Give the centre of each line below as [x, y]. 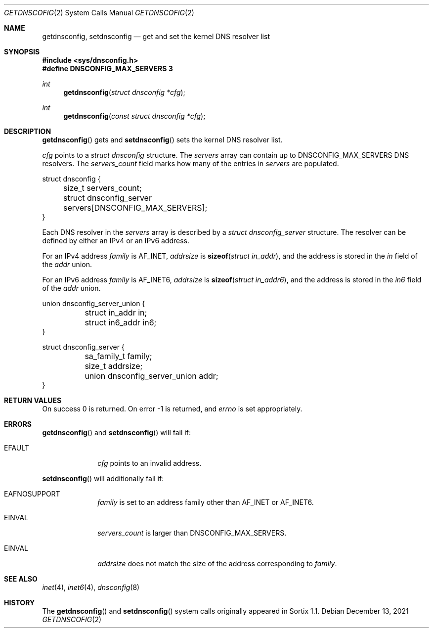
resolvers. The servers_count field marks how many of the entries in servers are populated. [191, 163]
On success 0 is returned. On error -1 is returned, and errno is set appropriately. [172, 409]
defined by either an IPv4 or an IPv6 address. [116, 241]
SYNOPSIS [22, 52]
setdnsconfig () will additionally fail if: [103, 478]
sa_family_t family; [118, 356]
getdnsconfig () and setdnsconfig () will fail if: [116, 432]
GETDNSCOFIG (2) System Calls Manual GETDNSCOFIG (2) [99, 13]
